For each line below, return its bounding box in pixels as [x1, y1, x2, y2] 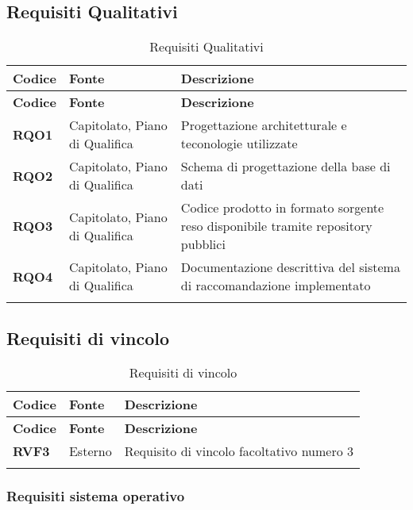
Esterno [68, 442, 112, 461]
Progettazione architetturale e [180, 116, 347, 135]
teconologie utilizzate [180, 134, 298, 153]
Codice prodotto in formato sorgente [180, 198, 384, 217]
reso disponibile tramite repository [180, 217, 372, 236]
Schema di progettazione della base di [180, 157, 391, 176]
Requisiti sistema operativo [6, 486, 185, 506]
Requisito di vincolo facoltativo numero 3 [124, 442, 354, 461]
